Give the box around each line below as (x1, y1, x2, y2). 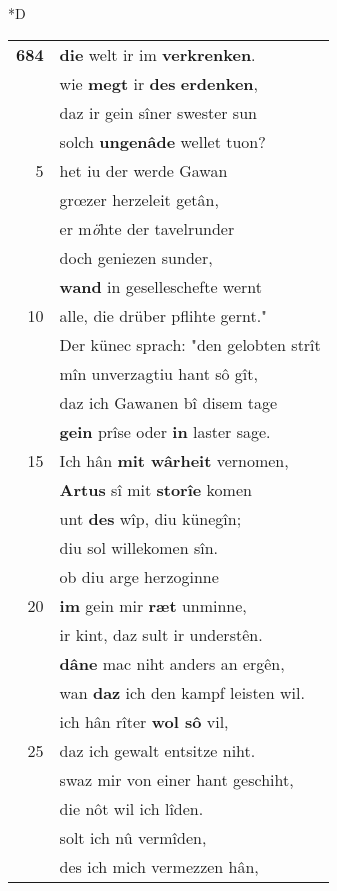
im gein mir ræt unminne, (59, 593, 247, 617)
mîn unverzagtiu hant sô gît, (59, 361, 258, 385)
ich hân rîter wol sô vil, (59, 709, 229, 733)
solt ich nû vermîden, (59, 825, 207, 849)
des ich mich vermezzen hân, (59, 854, 259, 878)
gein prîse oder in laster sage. (59, 419, 271, 443)
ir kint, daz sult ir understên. (59, 622, 263, 646)
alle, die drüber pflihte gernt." (59, 303, 268, 327)
